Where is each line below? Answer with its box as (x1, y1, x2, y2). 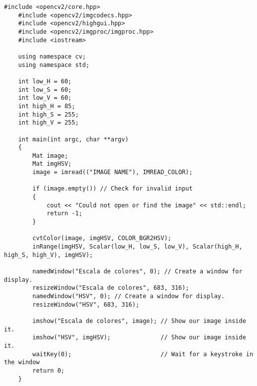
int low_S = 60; (18, 86, 72, 93)
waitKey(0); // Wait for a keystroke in (32, 350, 254, 358)
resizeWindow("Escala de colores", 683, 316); (32, 284, 189, 292)
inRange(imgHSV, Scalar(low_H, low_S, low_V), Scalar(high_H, (32, 243, 243, 251)
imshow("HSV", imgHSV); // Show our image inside (32, 334, 246, 341)
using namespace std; (18, 61, 89, 68)
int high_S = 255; (18, 111, 79, 118)
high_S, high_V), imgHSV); (4, 251, 93, 258)
